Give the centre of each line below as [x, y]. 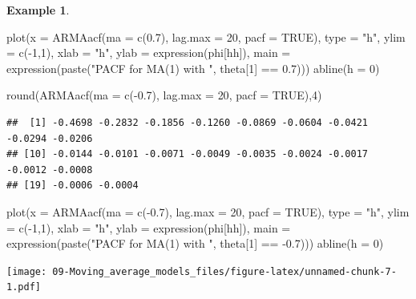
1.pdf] [24, 287]
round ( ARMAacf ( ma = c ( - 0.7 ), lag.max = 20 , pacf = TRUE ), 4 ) [164, 95]
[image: [27, 271]
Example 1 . [38, 10]
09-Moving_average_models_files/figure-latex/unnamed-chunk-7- [224, 271]
